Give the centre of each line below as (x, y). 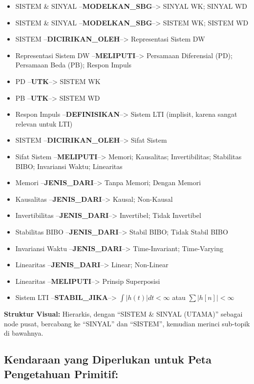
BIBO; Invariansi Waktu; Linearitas (69, 166)
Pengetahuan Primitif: (61, 373)
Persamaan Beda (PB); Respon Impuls (74, 65)
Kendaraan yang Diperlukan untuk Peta (108, 359)
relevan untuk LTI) (44, 123)
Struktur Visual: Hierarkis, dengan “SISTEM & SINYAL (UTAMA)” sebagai (123, 314)
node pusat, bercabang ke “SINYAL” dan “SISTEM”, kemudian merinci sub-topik (127, 323)
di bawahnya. (24, 333)
